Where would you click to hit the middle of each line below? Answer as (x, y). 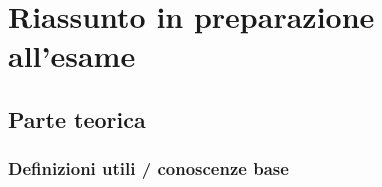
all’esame (72, 55)
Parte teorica (77, 118)
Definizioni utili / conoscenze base (148, 168)
